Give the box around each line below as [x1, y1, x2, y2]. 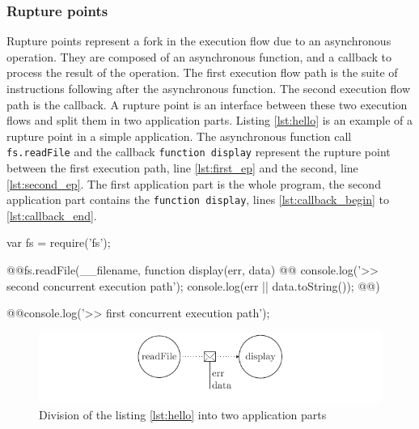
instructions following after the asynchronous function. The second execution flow [6, 80, 411, 96]
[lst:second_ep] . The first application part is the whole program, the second [6, 175, 381, 192]
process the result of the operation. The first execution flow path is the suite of [6, 64, 398, 81]
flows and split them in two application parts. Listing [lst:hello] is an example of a [6, 112, 413, 129]
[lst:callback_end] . [6, 206, 97, 223]
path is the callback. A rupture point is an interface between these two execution [6, 96, 408, 113]
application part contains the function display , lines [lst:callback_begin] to [6, 191, 390, 208]
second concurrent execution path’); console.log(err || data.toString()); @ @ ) [6, 277, 380, 294]
